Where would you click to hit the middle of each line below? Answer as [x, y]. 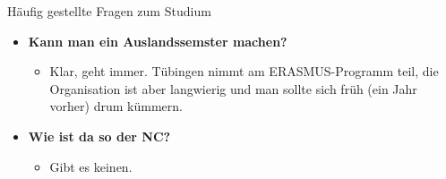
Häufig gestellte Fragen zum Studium [109, 11]
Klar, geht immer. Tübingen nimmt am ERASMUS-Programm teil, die [244, 71]
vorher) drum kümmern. [116, 106]
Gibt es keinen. [91, 166]
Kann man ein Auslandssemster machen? [158, 41]
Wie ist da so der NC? [99, 136]
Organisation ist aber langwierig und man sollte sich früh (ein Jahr [233, 88]
